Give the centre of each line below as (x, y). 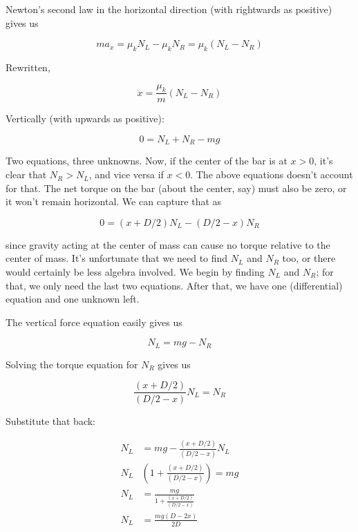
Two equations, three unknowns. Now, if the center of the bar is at (147, 161)
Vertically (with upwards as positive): (85, 118)
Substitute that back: (50, 420)
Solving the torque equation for (72, 364)
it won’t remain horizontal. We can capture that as (114, 201)
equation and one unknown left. (73, 299)
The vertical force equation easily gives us (94, 322)
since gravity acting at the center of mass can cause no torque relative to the (168, 244)
